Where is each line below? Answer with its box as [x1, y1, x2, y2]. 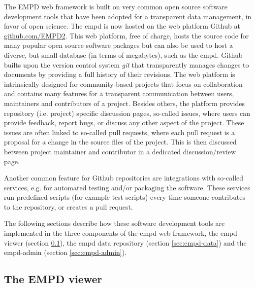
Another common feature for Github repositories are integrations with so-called [4, 173, 244, 183]
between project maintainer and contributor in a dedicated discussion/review [4, 146, 236, 156]
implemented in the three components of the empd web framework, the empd [4, 228, 237, 238]
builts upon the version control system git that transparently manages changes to [4, 59, 249, 70]
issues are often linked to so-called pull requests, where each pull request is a [4, 127, 235, 137]
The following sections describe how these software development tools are [4, 218, 225, 228]
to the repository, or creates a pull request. [4, 201, 133, 212]
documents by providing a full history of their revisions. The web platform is [4, 69, 235, 79]
